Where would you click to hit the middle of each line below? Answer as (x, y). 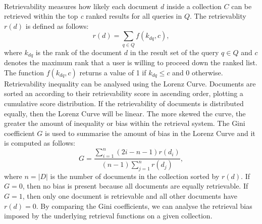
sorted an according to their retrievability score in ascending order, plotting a (124, 93)
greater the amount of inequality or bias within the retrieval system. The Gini (125, 123)
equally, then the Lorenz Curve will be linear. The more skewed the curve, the (125, 113)
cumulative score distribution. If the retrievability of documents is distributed (124, 103)
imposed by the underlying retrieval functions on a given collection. (108, 216)
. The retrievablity (218, 16)
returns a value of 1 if (113, 72)
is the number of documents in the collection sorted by (135, 176)
